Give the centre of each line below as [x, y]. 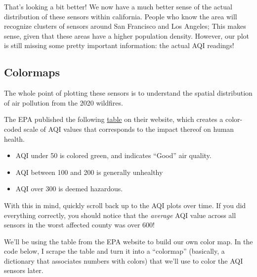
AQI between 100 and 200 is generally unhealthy [89, 172]
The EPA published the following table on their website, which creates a [114, 119]
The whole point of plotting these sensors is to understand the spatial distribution [128, 93]
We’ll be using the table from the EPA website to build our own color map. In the [128, 241]
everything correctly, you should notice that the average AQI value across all [120, 215]
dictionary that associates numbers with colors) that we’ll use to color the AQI [124, 260]
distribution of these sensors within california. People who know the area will [121, 16]
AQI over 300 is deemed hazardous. [69, 189]
